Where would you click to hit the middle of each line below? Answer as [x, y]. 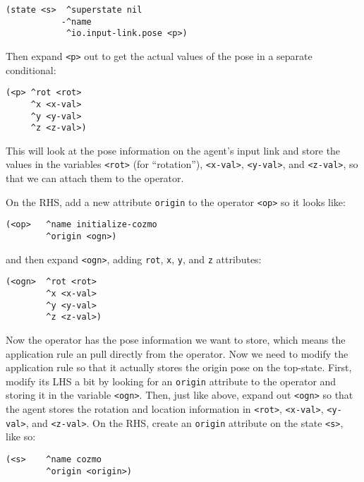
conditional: [31, 70]
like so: [21, 436]
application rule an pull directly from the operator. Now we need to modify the [177, 353]
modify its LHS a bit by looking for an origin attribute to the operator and [171, 381]
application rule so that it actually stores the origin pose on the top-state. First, [179, 367]
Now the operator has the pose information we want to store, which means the [176, 339]
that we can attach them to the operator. [95, 178]
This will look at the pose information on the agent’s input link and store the [173, 150]
